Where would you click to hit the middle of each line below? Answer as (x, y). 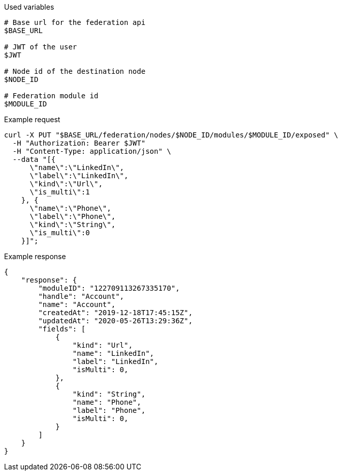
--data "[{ (34, 159)
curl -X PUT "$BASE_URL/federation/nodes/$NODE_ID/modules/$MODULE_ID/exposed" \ (171, 135)
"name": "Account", (77, 304)
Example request (32, 119)
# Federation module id (51, 96)
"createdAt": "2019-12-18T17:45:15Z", (115, 313)
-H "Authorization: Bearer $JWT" (79, 143)
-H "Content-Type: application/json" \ (92, 151)
